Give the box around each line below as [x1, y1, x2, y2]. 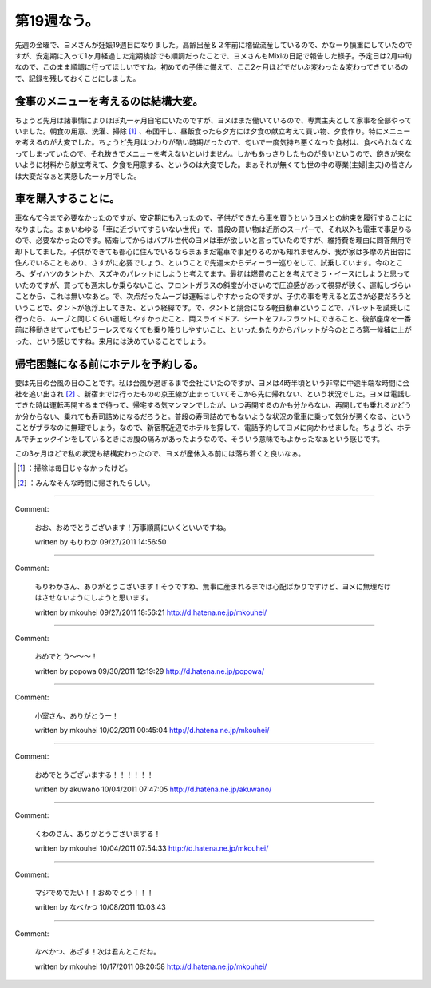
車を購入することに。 [14, 192, 120, 205]
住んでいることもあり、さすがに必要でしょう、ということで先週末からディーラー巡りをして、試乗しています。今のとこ [14, 258, 404, 268]
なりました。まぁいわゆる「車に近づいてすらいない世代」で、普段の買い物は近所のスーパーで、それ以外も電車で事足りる [14, 224, 413, 233]
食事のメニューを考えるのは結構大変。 [14, 94, 204, 108]
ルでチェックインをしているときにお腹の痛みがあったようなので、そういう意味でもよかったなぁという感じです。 [14, 434, 385, 444]
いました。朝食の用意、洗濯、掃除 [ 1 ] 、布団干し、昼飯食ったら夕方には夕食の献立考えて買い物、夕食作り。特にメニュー [14, 126, 411, 136]
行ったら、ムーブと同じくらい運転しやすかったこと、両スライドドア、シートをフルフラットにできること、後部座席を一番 [14, 314, 412, 323]
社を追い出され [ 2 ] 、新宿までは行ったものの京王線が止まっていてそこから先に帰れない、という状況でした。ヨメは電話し [14, 389, 412, 399]
